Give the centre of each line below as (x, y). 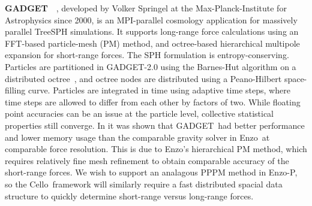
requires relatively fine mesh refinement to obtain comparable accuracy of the (147, 160)
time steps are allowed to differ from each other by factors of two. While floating (153, 102)
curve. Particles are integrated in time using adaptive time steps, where (159, 90)
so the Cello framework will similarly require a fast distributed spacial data (144, 184)
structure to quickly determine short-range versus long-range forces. (129, 196)
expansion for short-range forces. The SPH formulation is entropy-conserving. (147, 55)
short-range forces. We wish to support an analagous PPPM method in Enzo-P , (151, 172)
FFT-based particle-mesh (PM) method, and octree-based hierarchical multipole (152, 43)
